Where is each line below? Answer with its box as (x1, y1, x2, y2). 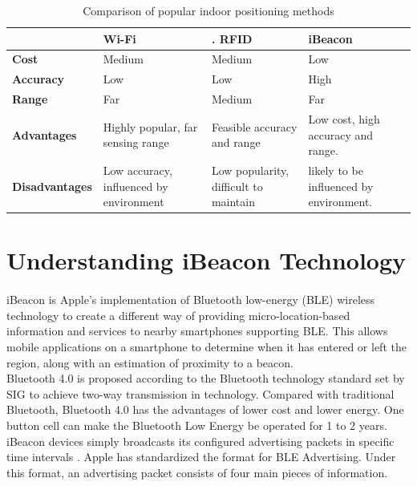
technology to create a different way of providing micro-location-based (6, 306, 350, 323)
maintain (211, 193, 255, 210)
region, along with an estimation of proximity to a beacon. (6, 354, 294, 371)
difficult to (211, 177, 263, 194)
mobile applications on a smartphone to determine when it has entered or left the (6, 338, 407, 355)
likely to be (308, 162, 363, 178)
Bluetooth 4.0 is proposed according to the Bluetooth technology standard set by (6, 370, 405, 387)
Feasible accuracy (211, 118, 298, 135)
